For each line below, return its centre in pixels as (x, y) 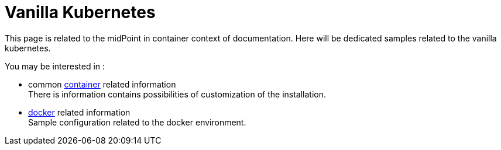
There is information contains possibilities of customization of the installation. (177, 94)
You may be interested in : (55, 66)
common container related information (102, 84)
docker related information (79, 112)
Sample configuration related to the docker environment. (137, 122)
